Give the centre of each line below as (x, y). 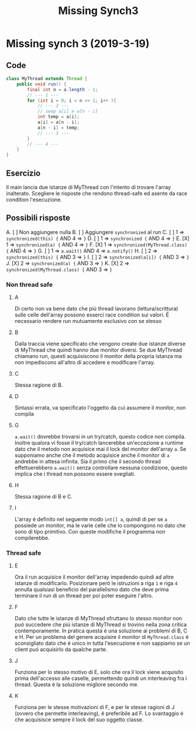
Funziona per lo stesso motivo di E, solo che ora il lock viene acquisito (99, 672)
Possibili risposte (38, 218)
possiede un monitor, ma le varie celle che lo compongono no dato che (100, 525)
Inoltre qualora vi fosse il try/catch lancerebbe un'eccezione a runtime (99, 443)
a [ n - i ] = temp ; (59, 128)
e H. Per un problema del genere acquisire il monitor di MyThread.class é (102, 637)
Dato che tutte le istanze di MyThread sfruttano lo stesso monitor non (98, 618)
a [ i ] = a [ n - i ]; (59, 122)
